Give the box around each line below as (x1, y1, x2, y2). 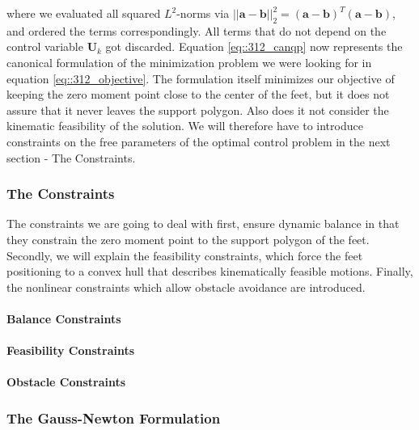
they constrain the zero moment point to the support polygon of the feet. (6, 230, 370, 247)
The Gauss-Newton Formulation (6, 407, 221, 428)
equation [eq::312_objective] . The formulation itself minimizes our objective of (6, 70, 395, 86)
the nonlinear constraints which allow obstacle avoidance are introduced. (6, 278, 366, 295)
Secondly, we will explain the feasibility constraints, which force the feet (6, 247, 363, 263)
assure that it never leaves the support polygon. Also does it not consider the (6, 101, 389, 118)
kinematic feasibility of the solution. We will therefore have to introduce (6, 117, 363, 134)
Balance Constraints (6, 310, 121, 327)
